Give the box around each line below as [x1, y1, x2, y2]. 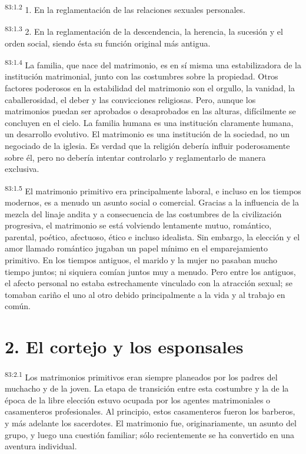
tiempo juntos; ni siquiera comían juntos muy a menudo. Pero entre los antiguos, [5, 265, 296, 277]
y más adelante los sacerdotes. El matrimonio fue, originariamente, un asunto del [5, 417, 297, 429]
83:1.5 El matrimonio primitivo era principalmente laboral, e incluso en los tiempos [5, 183, 301, 197]
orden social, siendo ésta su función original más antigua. [5, 37, 211, 49]
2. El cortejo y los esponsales [5, 334, 244, 359]
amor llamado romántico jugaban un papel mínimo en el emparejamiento [5, 242, 268, 254]
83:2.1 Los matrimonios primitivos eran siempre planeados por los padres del [5, 369, 278, 383]
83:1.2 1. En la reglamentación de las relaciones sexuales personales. [5, 2, 245, 15]
